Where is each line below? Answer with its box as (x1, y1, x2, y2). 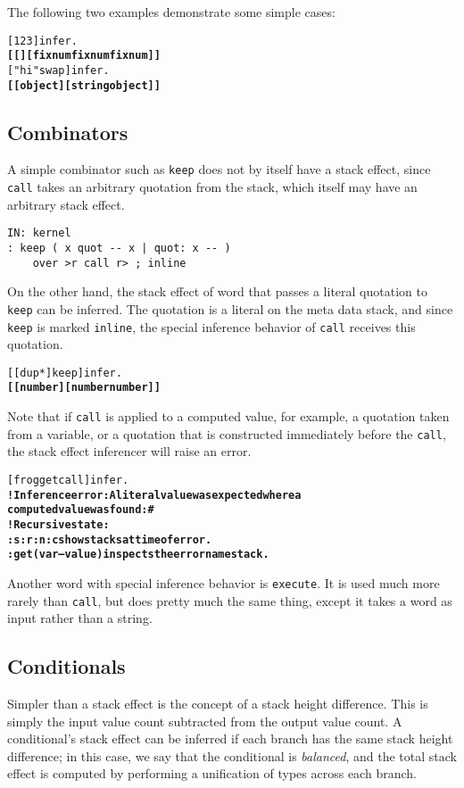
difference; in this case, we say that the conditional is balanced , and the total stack (7, 746, 457, 765)
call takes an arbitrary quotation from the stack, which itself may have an (7, 178, 418, 196)
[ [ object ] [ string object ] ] (7, 79, 161, 92)
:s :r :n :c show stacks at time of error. (7, 533, 212, 546)
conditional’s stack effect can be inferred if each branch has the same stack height (7, 729, 453, 748)
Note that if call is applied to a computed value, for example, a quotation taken (7, 407, 450, 426)
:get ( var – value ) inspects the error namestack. (7, 548, 269, 561)
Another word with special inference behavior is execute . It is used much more (7, 573, 440, 592)
